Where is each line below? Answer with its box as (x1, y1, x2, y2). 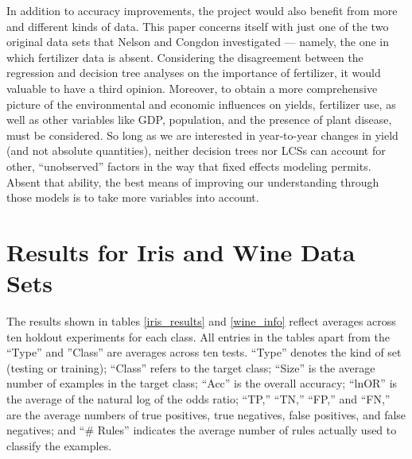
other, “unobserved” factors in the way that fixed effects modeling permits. (6, 157, 371, 174)
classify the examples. (6, 437, 112, 453)
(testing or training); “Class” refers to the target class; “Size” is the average (6, 359, 375, 376)
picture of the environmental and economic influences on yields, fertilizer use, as (6, 95, 396, 112)
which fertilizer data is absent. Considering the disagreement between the (6, 48, 363, 65)
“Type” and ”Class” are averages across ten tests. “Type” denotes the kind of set (6, 344, 402, 361)
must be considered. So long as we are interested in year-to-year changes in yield (6, 126, 398, 143)
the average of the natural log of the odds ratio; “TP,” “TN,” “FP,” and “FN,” (6, 391, 391, 407)
